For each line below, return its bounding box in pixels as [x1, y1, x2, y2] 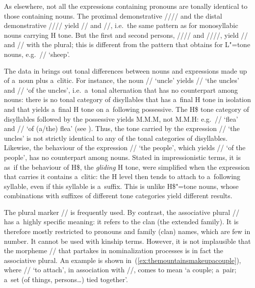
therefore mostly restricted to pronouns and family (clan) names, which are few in [4, 226, 251, 236]
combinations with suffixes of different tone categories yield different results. [4, 190, 232, 201]
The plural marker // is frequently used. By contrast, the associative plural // [4, 207, 239, 217]
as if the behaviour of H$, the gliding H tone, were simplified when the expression [4, 161, 250, 172]
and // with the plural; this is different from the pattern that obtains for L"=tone [4, 39, 251, 50]
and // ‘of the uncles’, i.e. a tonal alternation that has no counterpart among [4, 84, 238, 95]
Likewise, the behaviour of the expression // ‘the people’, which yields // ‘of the [4, 142, 246, 153]
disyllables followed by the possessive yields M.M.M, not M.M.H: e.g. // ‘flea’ [4, 113, 238, 124]
